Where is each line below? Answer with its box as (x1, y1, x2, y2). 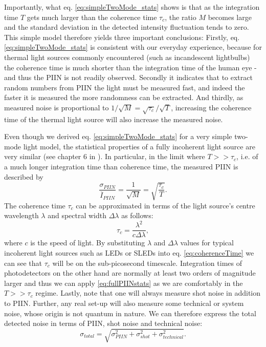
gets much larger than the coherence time (27, 11, 157, 22)
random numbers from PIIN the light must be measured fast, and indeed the (4, 82, 245, 92)
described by (4, 171, 43, 182)
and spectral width (48, 210, 107, 221)
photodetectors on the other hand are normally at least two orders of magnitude (4, 267, 256, 278)
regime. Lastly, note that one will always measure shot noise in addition (35, 287, 261, 298)
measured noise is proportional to (4, 102, 109, 112)
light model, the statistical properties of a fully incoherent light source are (23, 141, 255, 151)
